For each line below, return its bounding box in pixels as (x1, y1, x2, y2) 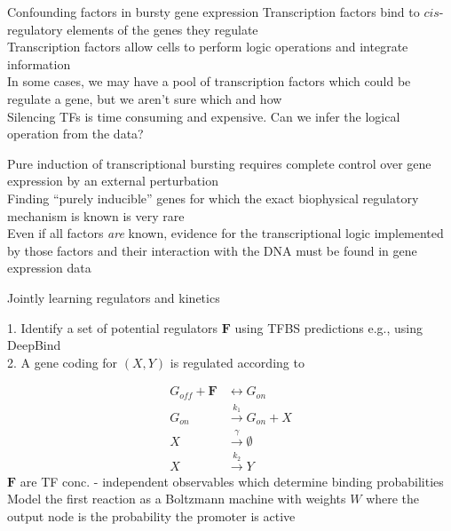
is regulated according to (170, 353, 305, 371)
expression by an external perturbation (7, 171, 218, 190)
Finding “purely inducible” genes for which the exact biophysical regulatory (7, 188, 419, 207)
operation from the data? (7, 124, 144, 143)
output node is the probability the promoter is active (7, 506, 296, 525)
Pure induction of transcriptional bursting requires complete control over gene (7, 154, 431, 172)
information (7, 54, 71, 73)
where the (366, 489, 420, 508)
